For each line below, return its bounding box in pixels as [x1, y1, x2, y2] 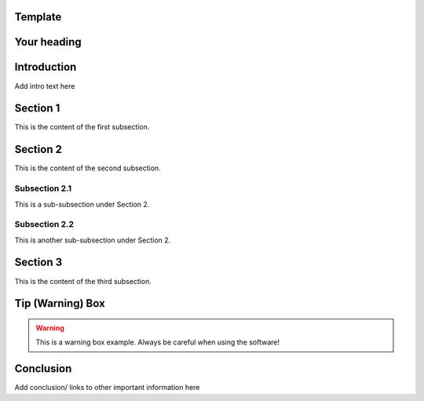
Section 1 [14, 102, 60, 115]
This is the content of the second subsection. [14, 163, 161, 173]
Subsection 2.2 [14, 219, 75, 230]
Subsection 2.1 [14, 183, 72, 194]
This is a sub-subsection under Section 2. [14, 199, 150, 209]
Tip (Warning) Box [14, 297, 105, 310]
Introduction [14, 60, 77, 74]
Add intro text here [14, 81, 75, 90]
